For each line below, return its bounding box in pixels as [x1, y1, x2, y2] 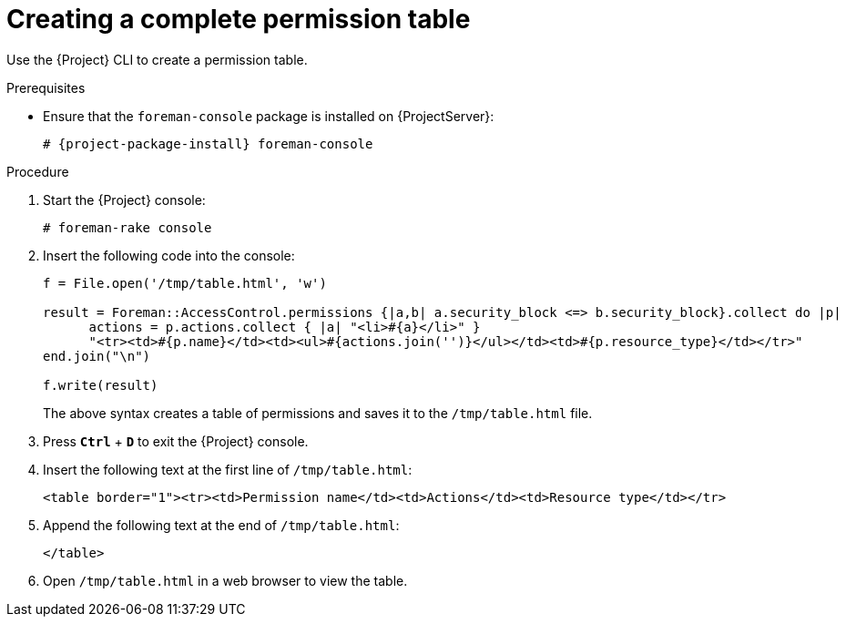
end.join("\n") [43, 348, 151, 363]
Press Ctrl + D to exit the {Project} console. [43, 433, 309, 449]
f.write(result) [43, 377, 158, 393]
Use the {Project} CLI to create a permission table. [6, 51, 308, 67]
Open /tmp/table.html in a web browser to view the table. [43, 572, 408, 588]
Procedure [6, 163, 69, 179]
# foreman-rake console [43, 220, 212, 235]
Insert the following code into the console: [43, 247, 295, 263]
